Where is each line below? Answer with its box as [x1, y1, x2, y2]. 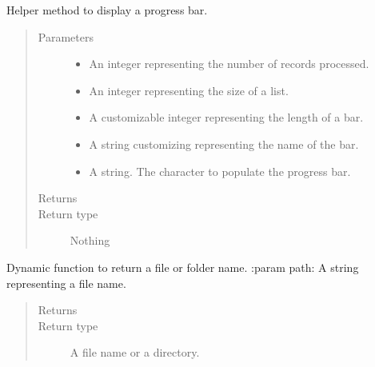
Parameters [38, 28, 94, 45]
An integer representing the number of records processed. [89, 55, 369, 72]
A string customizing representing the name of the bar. [89, 135, 359, 152]
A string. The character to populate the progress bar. [89, 162, 351, 179]
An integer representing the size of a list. [89, 82, 289, 98]
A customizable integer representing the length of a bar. [89, 109, 364, 126]
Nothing [70, 232, 110, 249]
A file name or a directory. [70, 344, 200, 361]
